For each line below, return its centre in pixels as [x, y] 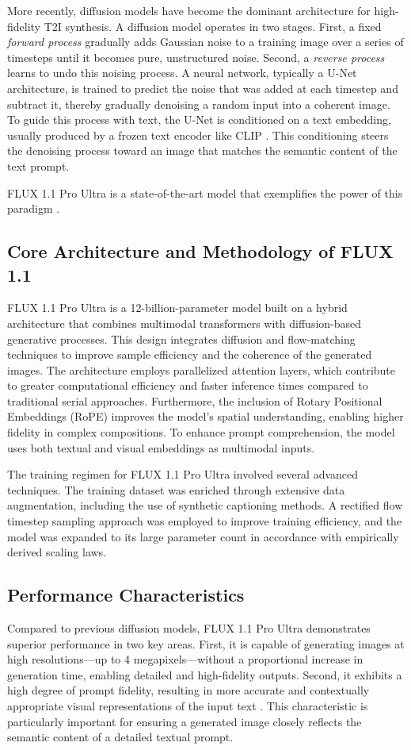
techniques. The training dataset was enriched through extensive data [176, 489]
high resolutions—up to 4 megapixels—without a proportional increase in [185, 659]
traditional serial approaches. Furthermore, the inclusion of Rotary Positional [195, 400]
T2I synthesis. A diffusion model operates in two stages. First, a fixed [213, 26]
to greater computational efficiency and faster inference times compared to [188, 385]
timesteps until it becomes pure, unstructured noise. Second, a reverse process [196, 57]
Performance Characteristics [126, 595]
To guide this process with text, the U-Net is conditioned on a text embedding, [199, 119]
